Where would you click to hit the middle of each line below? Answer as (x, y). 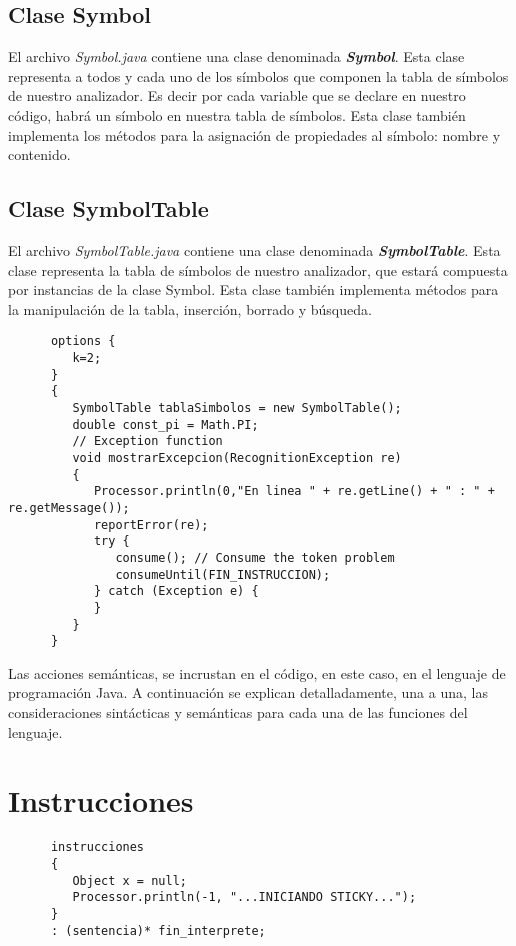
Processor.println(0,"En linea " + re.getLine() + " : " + (294, 491)
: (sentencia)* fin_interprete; (158, 930)
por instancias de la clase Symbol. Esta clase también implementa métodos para (253, 289)
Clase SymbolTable (108, 208)
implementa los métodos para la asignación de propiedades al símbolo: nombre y (254, 134)
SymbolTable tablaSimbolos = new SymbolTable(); (237, 407)
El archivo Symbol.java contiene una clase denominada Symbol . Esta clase (236, 56)
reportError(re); (151, 524)
